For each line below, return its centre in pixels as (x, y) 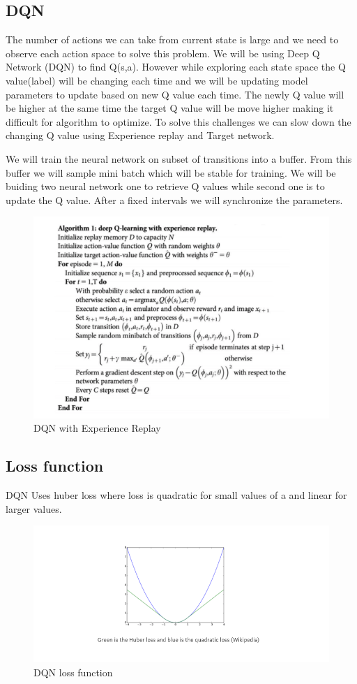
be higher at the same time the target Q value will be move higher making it (170, 108)
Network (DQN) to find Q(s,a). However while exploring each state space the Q (176, 67)
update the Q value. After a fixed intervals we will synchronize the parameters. (174, 199)
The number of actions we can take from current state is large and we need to (172, 39)
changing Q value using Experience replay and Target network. (140, 135)
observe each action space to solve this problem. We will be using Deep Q (163, 53)
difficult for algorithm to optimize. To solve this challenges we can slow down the (178, 121)
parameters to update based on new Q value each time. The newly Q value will (175, 94)
